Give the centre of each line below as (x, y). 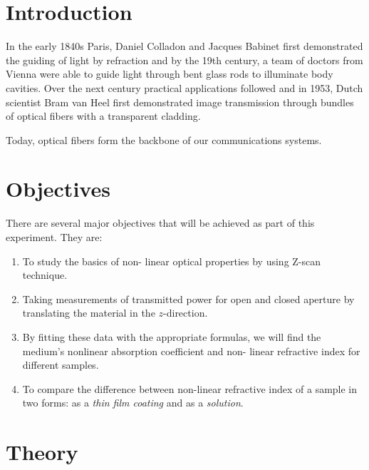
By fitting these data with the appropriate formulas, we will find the (172, 336)
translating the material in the (89, 313)
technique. (45, 275)
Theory (42, 452)
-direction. (186, 313)
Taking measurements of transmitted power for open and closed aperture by (188, 298)
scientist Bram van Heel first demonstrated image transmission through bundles (180, 102)
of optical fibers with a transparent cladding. (103, 116)
